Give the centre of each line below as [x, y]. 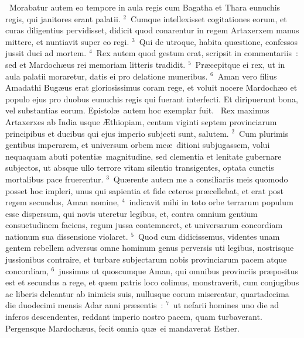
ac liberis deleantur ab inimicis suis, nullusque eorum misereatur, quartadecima [147, 293]
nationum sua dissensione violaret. [67, 236]
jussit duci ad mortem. [46, 53]
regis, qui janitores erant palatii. [63, 18]
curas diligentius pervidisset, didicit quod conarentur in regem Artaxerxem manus [152, 30]
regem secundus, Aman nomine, [62, 202]
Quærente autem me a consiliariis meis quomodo [201, 179]
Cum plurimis [264, 133]
